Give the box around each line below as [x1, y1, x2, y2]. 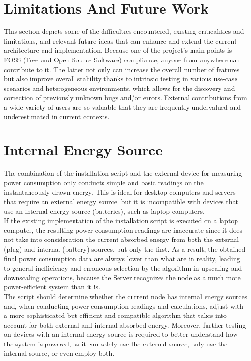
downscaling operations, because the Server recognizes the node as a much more [4, 272, 241, 282]
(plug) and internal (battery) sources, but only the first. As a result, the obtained [4, 243, 246, 254]
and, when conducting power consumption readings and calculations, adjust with [4, 301, 244, 311]
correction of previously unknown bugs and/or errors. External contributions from [4, 92, 247, 103]
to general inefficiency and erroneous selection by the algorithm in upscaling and [4, 263, 242, 273]
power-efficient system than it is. [4, 282, 100, 292]
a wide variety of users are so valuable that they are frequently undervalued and [4, 102, 241, 112]
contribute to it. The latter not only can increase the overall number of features [4, 64, 240, 74]
